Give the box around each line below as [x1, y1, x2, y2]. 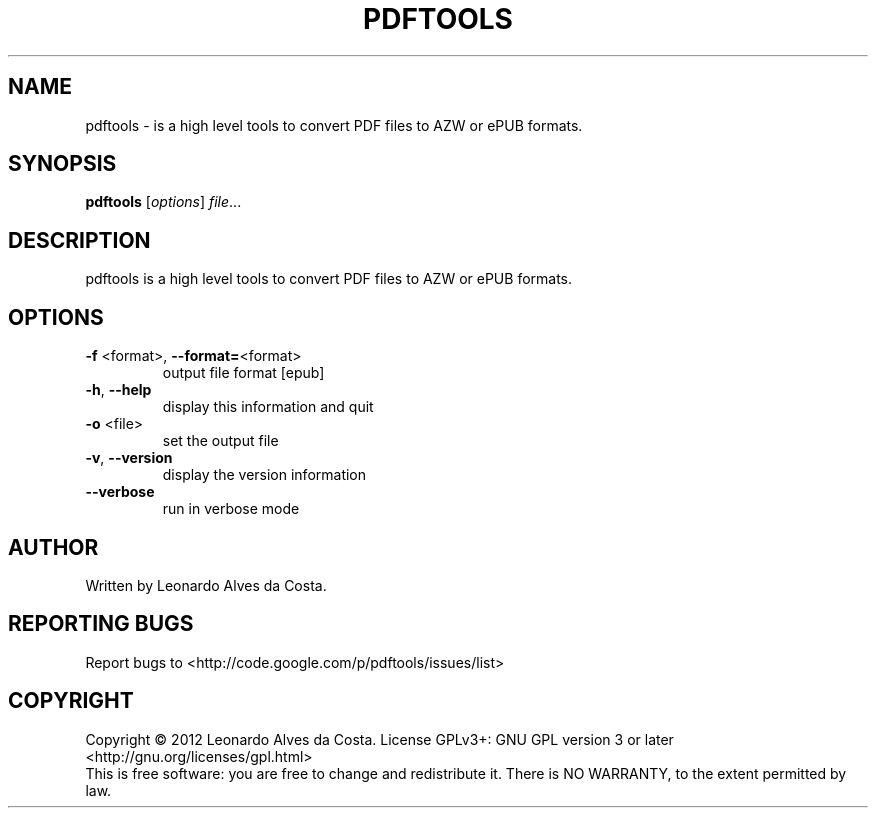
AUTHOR [8, 534, 99, 560]
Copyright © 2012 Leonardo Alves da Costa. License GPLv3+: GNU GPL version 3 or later [85, 730, 674, 748]
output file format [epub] [162, 364, 325, 382]
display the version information [162, 466, 367, 484]
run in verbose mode [162, 500, 300, 518]
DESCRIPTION [8, 227, 151, 253]
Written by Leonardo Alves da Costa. [85, 576, 327, 594]
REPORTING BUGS [8, 611, 194, 637]
